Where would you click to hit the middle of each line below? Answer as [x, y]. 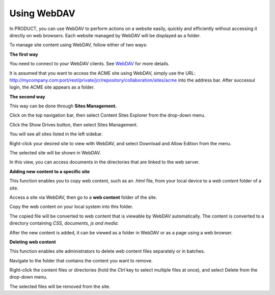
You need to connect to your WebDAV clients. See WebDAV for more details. [90, 64]
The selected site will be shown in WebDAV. [55, 153]
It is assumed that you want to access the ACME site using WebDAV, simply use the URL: [103, 73]
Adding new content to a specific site [50, 171]
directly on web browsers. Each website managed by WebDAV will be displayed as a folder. [105, 35]
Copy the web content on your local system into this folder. [71, 207]
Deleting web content [33, 242]
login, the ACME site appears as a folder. [52, 87]
